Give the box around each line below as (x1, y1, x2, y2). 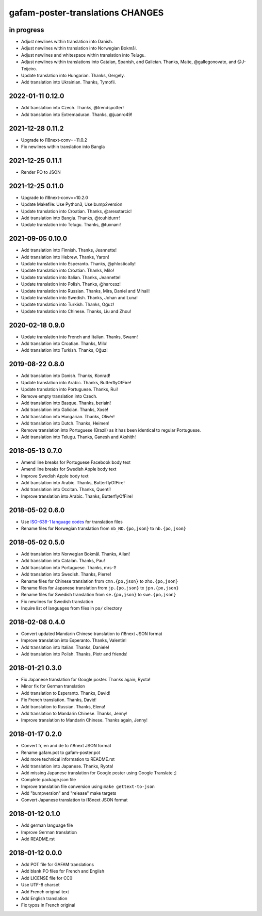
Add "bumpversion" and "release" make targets (21, 790, 116, 796)
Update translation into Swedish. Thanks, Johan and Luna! (21, 295, 138, 301)
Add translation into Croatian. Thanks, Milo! (21, 341, 108, 346)
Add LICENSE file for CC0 (21, 875, 73, 881)
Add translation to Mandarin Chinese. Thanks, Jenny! (21, 711, 128, 717)
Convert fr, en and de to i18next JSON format (21, 743, 112, 749)
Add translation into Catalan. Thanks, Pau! (21, 558, 105, 564)
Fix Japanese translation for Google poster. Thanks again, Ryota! (21, 677, 150, 683)
